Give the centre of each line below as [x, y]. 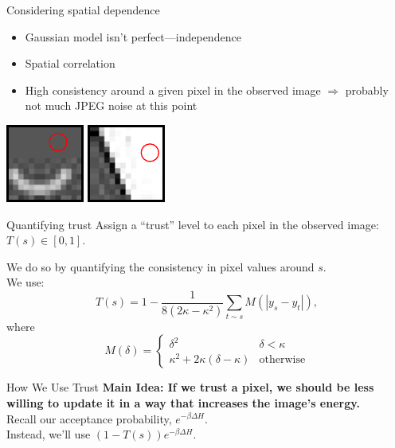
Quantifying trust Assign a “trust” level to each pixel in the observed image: [193, 224]
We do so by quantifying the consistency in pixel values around [160, 266]
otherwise [282, 360]
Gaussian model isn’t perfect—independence [133, 36]
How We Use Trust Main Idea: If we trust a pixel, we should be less [190, 387]
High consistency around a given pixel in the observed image [173, 90]
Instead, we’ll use [49, 434]
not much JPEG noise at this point [111, 105]
